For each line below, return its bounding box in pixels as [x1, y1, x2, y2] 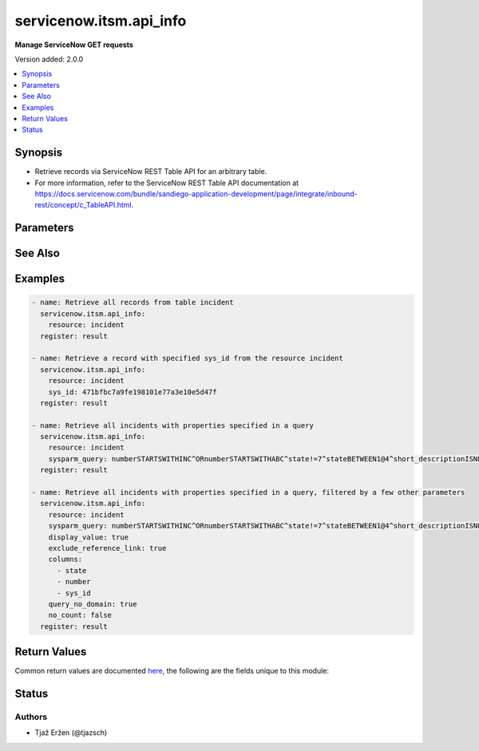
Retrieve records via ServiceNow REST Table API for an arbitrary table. [34, 167, 267, 176]
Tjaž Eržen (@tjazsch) [34, 728, 108, 737]
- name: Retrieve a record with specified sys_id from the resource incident [31, 354, 343, 363]
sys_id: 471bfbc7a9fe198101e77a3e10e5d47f [48, 387, 217, 397]
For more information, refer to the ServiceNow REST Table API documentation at [34, 178, 299, 188]
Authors [14, 711, 48, 722]
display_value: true [48, 532, 129, 542]
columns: [48, 555, 83, 564]
